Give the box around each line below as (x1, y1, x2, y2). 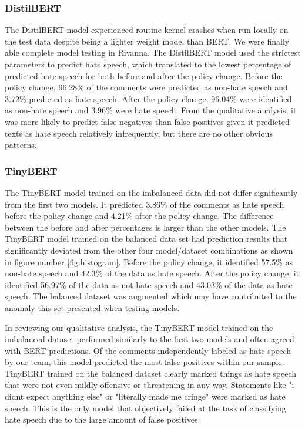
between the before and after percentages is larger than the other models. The (5, 221, 286, 233)
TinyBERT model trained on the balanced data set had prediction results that (5, 232, 288, 245)
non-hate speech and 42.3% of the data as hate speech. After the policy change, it (5, 267, 300, 279)
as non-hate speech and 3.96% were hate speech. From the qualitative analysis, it (5, 104, 297, 116)
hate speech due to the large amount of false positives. (5, 413, 200, 425)
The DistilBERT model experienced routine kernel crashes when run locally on (5, 23, 289, 36)
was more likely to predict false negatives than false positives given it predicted (5, 115, 290, 127)
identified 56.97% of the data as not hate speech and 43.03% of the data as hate (5, 278, 293, 290)
